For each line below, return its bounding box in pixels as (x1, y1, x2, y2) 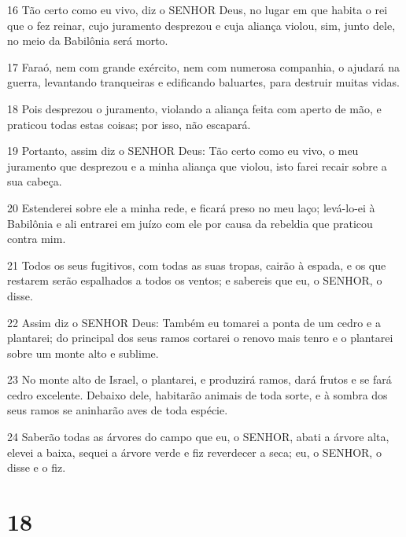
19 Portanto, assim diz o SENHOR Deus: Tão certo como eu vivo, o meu (7, 142, 359, 159)
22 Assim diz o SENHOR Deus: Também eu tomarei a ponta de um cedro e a (7, 314, 381, 330)
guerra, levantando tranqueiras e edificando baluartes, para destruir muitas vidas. (7, 74, 400, 90)
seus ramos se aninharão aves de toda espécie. (7, 402, 228, 418)
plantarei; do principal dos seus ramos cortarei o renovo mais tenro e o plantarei (7, 329, 393, 346)
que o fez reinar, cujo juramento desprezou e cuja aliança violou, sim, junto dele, (7, 17, 396, 33)
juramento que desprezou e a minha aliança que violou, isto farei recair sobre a (7, 157, 387, 174)
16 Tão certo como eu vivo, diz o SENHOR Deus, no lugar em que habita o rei (7, 2, 388, 17)
